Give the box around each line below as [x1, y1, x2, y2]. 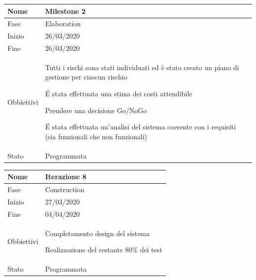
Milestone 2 [45, 5, 86, 16]
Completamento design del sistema [45, 228, 150, 238]
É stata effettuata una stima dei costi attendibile [45, 88, 192, 99]
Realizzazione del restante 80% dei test [45, 244, 162, 255]
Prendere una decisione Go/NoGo [45, 105, 147, 115]
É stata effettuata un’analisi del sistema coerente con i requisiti [45, 121, 236, 132]
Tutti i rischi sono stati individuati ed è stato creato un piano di [45, 62, 239, 72]
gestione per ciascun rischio [45, 72, 128, 82]
